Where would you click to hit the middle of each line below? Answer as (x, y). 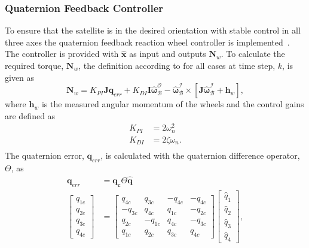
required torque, (34, 65)
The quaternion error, (45, 155)
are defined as (30, 115)
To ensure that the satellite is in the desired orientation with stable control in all (153, 30)
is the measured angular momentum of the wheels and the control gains (173, 104)
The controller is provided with (62, 54)
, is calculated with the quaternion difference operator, (200, 155)
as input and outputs (168, 54)
